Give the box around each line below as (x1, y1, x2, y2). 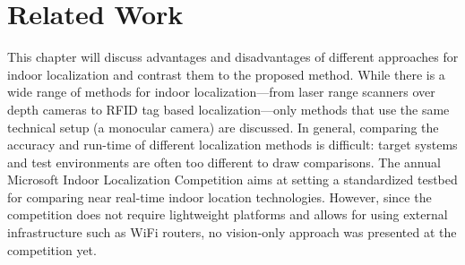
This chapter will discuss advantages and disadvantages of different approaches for (7, 47, 459, 66)
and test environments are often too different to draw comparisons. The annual (7, 152, 441, 171)
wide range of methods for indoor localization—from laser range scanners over (7, 82, 435, 101)
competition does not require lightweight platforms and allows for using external (7, 205, 448, 224)
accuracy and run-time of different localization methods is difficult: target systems (7, 135, 458, 154)
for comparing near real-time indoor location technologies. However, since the (7, 187, 432, 206)
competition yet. (7, 240, 97, 259)
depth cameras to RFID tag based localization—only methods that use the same (7, 99, 450, 118)
